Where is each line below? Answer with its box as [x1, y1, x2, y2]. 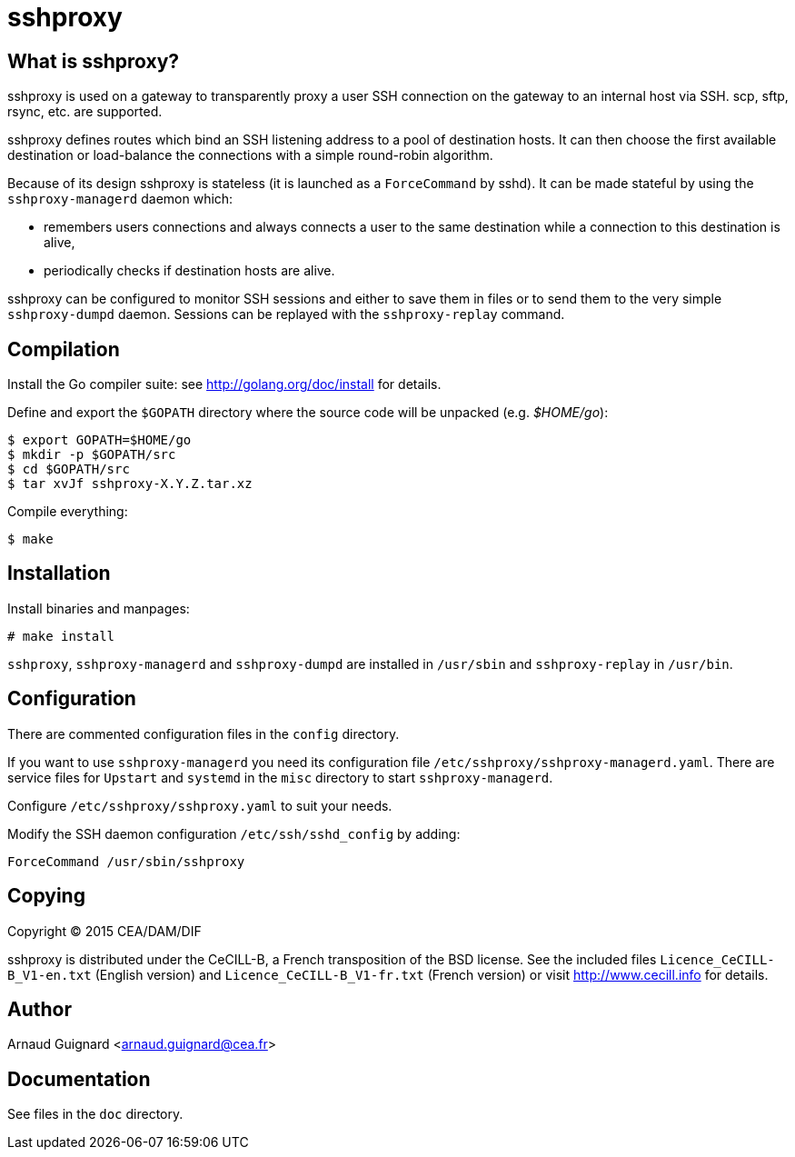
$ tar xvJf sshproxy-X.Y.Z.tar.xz [7, 476, 253, 492]
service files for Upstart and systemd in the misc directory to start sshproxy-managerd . [7, 769, 553, 785]
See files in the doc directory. [7, 1106, 184, 1122]
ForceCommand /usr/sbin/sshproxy [7, 853, 245, 869]
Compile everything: [7, 504, 128, 520]
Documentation [7, 1067, 151, 1091]
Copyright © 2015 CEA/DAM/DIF [7, 923, 202, 939]
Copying [7, 884, 85, 908]
